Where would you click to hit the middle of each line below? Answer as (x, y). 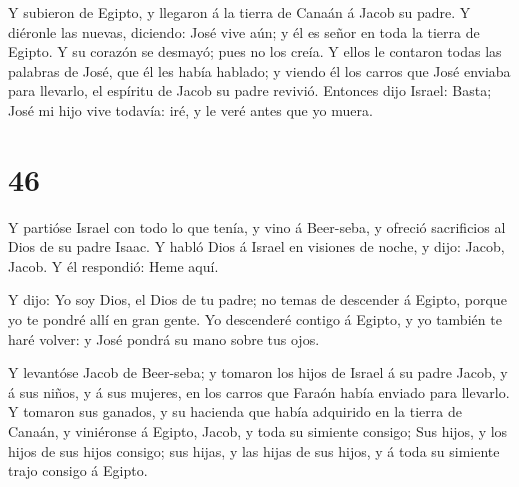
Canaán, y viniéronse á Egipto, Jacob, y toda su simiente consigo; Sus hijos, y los (258, 431)
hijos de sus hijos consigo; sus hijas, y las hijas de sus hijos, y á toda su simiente (254, 450)
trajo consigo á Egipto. (78, 470)
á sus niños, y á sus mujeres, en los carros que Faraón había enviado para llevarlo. (259, 391)
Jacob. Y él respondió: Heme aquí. (113, 265)
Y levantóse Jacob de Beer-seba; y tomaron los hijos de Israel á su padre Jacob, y (258, 372)
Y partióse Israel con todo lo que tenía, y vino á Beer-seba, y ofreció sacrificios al (257, 226)
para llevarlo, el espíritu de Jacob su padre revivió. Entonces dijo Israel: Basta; (250, 90)
